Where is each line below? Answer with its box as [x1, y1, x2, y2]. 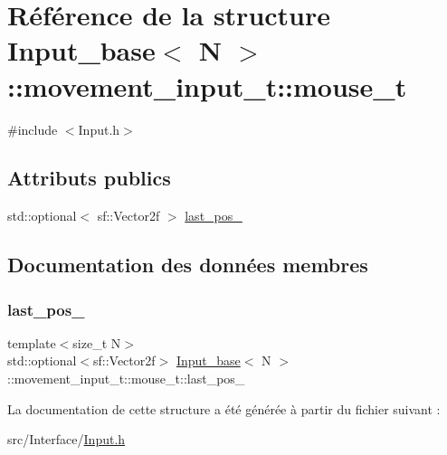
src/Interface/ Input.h [7, 430, 126, 449]
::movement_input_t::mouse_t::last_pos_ [7, 369, 245, 388]
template [7, 333, 56, 352]
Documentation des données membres [7, 251, 368, 279]
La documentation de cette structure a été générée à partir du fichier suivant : [7, 399, 441, 418]
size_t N [72, 333, 121, 352]
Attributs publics [7, 164, 171, 192]
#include [7, 119, 58, 138]
